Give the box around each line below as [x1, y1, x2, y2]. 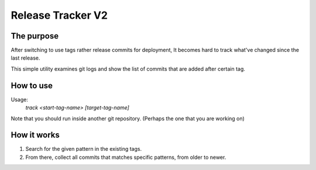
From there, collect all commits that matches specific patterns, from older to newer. [25, 154, 226, 161]
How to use [11, 81, 53, 91]
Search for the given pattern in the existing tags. [25, 145, 142, 152]
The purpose [11, 31, 59, 41]
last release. [11, 54, 40, 61]
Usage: [11, 96, 29, 103]
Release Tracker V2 [11, 9, 108, 22]
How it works [11, 130, 60, 140]
